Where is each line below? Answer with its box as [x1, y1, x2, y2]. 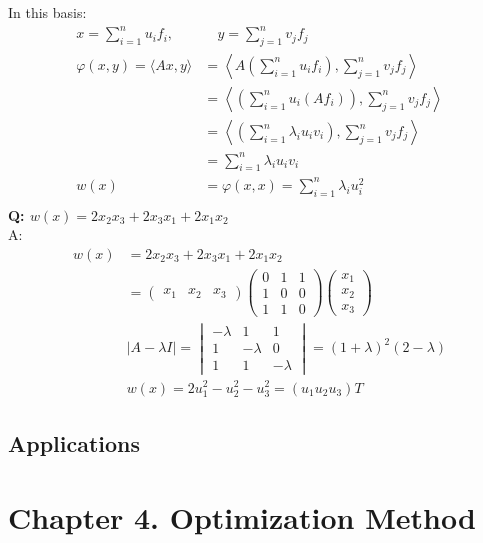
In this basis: [8, 2, 87, 22]
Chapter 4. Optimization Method [8, 496, 476, 537]
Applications [8, 428, 141, 459]
